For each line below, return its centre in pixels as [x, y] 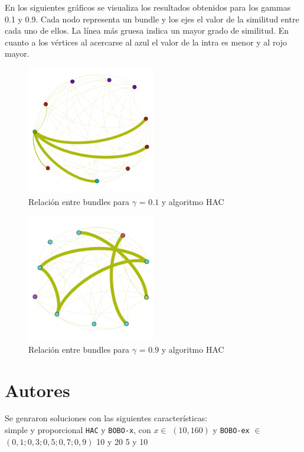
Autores [37, 390]
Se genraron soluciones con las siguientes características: [106, 418]
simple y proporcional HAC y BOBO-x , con [78, 430]
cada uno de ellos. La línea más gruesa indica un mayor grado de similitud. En [147, 30]
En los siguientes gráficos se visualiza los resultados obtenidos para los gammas [148, 7]
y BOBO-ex [231, 430]
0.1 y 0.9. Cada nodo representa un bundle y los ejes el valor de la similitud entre [152, 19]
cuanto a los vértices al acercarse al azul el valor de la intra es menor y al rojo [146, 42]
